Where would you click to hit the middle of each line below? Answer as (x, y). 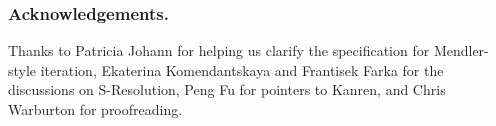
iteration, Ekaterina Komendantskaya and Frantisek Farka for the (242, 69)
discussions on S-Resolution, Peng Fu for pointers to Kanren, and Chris (227, 89)
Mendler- (461, 50)
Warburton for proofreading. (95, 109)
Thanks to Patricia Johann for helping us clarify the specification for (219, 50)
